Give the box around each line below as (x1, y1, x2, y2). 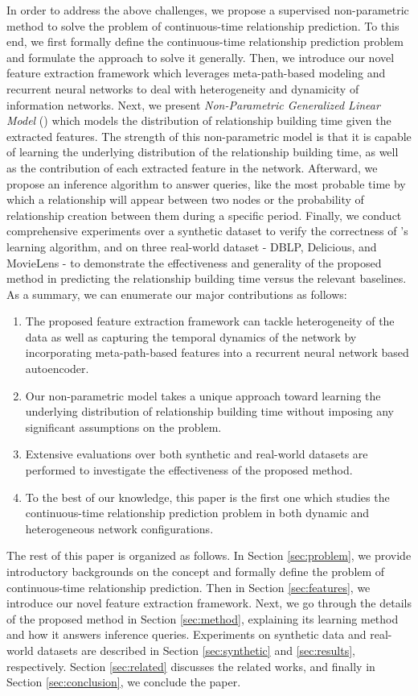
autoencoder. (25, 360, 89, 377)
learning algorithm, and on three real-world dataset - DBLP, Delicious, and (6, 238, 377, 255)
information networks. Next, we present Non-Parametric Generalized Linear (6, 96, 380, 113)
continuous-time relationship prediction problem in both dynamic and (25, 504, 370, 521)
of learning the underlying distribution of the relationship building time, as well (6, 143, 399, 160)
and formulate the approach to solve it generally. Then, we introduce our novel (6, 48, 395, 65)
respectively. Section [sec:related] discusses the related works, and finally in (6, 657, 375, 674)
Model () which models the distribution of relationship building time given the (6, 112, 391, 129)
